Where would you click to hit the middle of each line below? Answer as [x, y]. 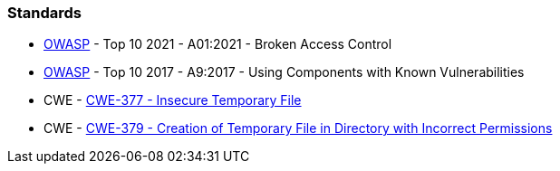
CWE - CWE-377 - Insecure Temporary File [173, 100]
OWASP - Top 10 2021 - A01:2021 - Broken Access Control [218, 44]
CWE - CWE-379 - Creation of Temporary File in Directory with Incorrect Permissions [298, 128]
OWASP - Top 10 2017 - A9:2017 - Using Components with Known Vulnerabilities [284, 72]
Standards [45, 13]
